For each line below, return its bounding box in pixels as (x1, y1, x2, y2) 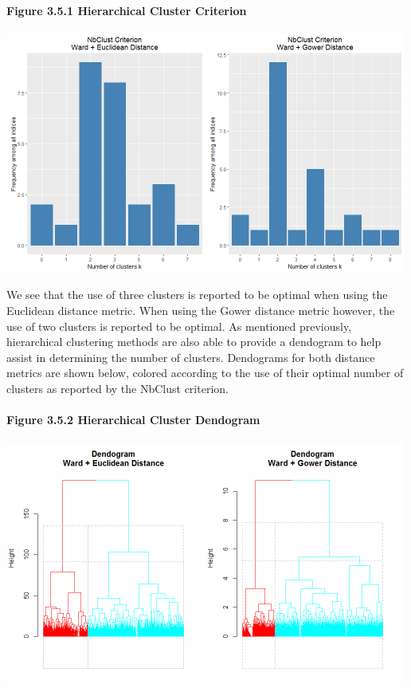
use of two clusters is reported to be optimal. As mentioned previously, (6, 317, 352, 334)
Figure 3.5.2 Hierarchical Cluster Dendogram (6, 411, 260, 428)
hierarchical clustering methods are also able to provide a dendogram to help (6, 333, 382, 350)
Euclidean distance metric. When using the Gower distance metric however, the (6, 301, 395, 318)
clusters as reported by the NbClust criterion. (6, 379, 229, 396)
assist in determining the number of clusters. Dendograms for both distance (6, 348, 375, 365)
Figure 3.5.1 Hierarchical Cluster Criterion (6, 2, 247, 18)
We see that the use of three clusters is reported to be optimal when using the (6, 286, 388, 303)
